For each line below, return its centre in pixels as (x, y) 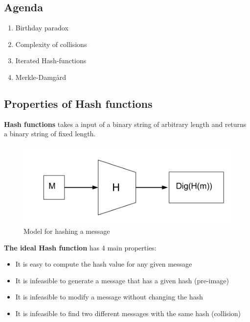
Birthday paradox (42, 28)
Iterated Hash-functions (51, 61)
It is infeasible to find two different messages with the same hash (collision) (128, 313)
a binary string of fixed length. (50, 134)
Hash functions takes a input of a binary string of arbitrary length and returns (125, 124)
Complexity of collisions (51, 44)
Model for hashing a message (67, 231)
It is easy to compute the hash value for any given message (104, 264)
